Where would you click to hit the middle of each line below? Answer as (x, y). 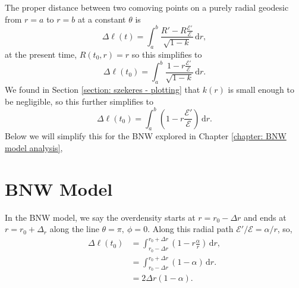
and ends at (265, 217)
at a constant (102, 19)
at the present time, (41, 54)
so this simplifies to (167, 54)
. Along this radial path (191, 229)
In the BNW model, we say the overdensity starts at (100, 217)
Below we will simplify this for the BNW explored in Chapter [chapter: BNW (146, 136)
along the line (74, 229)
